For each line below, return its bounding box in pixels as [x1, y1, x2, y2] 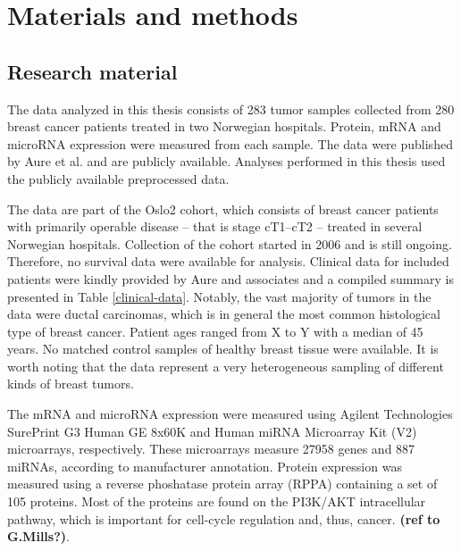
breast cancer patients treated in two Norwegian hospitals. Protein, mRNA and [7, 117, 441, 136]
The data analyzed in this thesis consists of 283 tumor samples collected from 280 [7, 99, 455, 118]
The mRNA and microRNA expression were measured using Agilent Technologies [7, 405, 453, 423]
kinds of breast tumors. [7, 374, 134, 393]
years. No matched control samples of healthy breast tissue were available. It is [7, 339, 439, 358]
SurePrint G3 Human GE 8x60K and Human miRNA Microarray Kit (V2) [7, 422, 417, 440]
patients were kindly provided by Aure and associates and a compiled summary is [7, 269, 454, 288]
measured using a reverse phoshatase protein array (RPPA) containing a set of [7, 474, 438, 493]
